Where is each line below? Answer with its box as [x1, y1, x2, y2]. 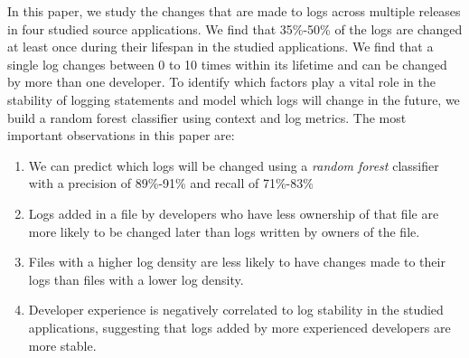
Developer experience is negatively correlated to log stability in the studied [28, 300, 444, 319]
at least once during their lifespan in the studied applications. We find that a [7, 37, 434, 56]
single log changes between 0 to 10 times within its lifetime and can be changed [7, 54, 447, 73]
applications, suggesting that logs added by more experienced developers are [28, 317, 451, 336]
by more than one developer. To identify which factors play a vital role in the [7, 72, 436, 91]
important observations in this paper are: [7, 126, 235, 145]
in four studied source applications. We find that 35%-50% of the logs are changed [7, 19, 463, 38]
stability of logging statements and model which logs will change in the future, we [7, 89, 460, 108]
